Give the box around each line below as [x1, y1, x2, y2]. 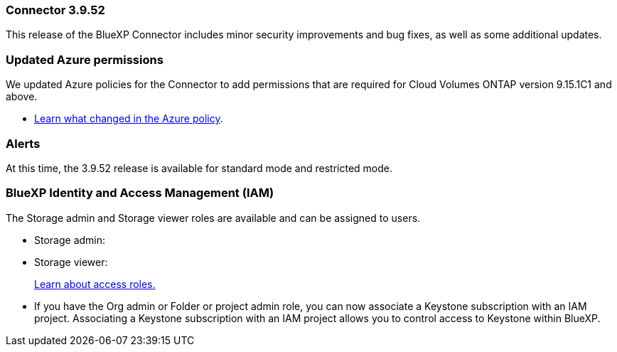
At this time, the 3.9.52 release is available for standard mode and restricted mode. [6, 161, 393, 174]
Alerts [6, 136, 41, 151]
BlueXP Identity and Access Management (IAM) [6, 186, 274, 201]
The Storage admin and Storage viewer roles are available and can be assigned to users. [6, 211, 421, 224]
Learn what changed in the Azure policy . [34, 112, 223, 125]
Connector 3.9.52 [6, 3, 105, 17]
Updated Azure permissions [6, 52, 163, 67]
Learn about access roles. [34, 277, 156, 290]
